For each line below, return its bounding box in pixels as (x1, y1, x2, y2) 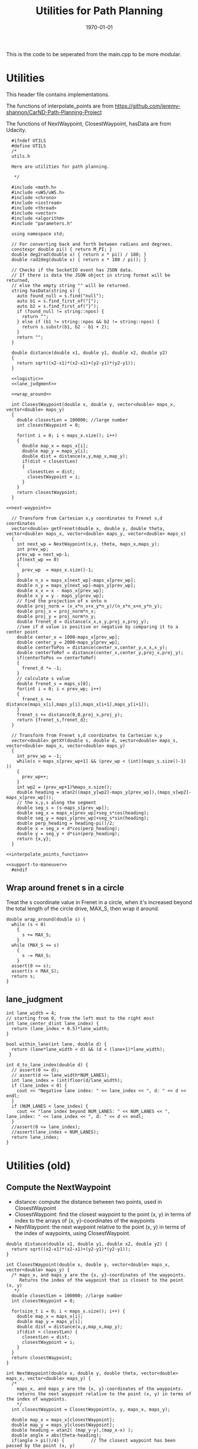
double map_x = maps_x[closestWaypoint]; (11, 1416, 115, 1422)
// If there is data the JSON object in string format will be (11, 272, 170, 278)
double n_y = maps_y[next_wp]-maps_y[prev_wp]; (17, 582, 136, 589)
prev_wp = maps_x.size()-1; (21, 567, 94, 573)
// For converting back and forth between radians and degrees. (11, 241, 173, 247)
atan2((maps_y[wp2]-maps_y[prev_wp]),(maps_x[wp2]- (61, 789, 192, 795)
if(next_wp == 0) (17, 557, 60, 563)
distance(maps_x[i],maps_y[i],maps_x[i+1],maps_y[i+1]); (6, 701, 150, 707)
